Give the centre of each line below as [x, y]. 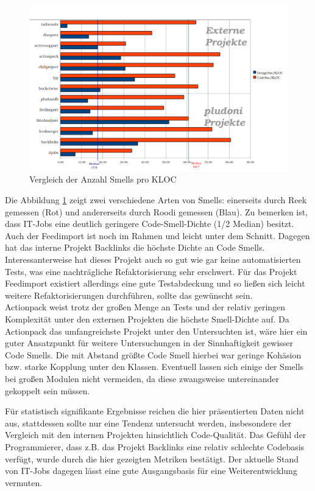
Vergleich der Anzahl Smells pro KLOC [103, 179]
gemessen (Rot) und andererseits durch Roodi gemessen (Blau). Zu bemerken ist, [157, 211]
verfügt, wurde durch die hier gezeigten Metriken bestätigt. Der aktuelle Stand [152, 458]
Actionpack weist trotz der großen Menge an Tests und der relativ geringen [145, 307]
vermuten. [24, 482]
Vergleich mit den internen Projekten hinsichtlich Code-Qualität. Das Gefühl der [156, 435]
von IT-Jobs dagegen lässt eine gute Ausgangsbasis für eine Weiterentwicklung [151, 471]
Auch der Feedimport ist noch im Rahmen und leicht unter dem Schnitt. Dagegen [157, 235]
